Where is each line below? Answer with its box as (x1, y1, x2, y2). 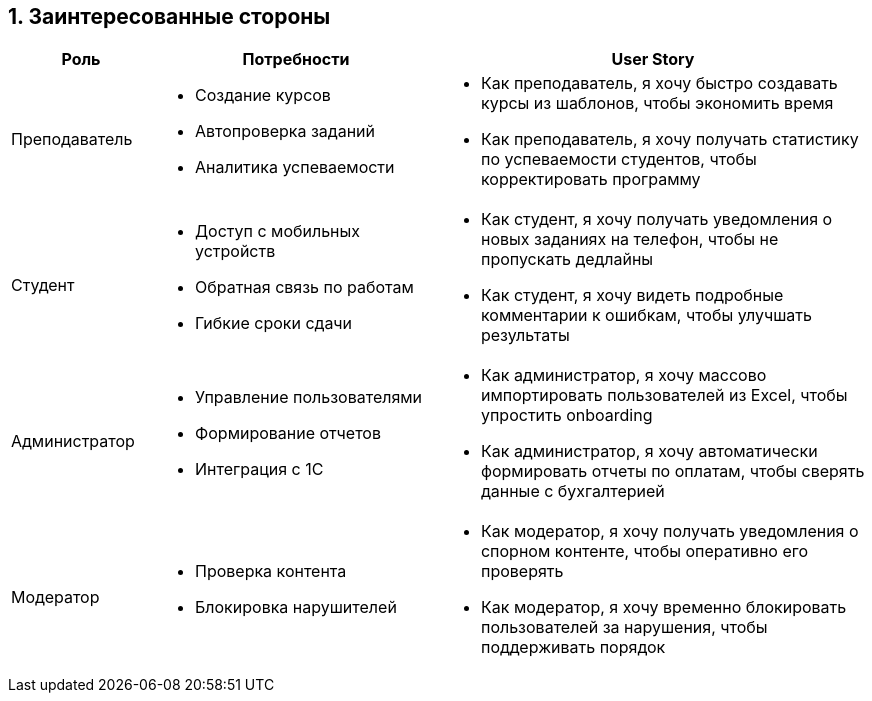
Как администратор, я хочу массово (480, 365, 767, 386)
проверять (480, 561, 564, 582)
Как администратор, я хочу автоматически (480, 441, 818, 462)
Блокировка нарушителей (194, 597, 397, 618)
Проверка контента (194, 561, 347, 582)
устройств (194, 241, 276, 262)
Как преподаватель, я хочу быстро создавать (480, 73, 838, 94)
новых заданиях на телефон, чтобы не (480, 229, 779, 250)
